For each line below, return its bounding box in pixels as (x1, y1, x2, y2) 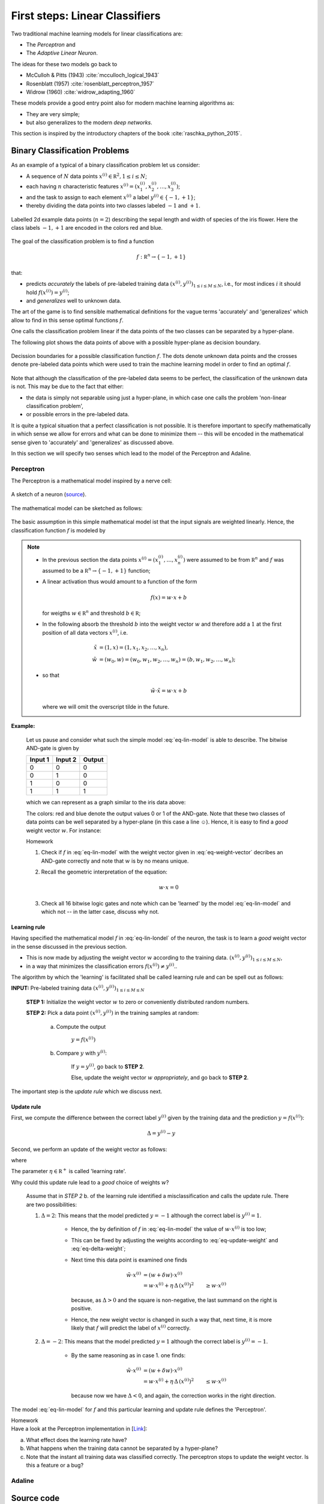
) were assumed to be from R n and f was (183, 555, 284, 564)
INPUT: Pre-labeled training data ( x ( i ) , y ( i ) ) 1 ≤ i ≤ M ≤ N (11, 984, 145, 993)
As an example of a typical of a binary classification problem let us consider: (11, 161, 200, 168)
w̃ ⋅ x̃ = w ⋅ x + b (150, 688, 187, 694)
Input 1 (29, 756, 49, 764)
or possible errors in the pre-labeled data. (26, 411, 130, 418)
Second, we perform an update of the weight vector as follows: (11, 1145, 167, 1153)
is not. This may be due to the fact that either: (11, 383, 124, 390)
